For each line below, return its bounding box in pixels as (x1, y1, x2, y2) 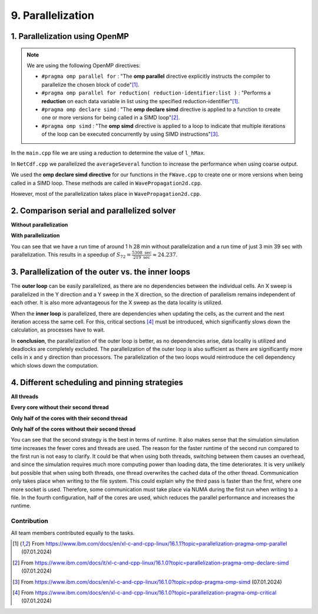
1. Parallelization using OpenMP (11, 31, 130, 41)
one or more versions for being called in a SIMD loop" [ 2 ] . (41, 114, 180, 121)
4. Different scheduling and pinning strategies (11, 377, 184, 388)
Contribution (11, 517, 48, 525)
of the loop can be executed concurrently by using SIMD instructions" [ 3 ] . (41, 130, 220, 138)
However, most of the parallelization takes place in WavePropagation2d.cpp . (11, 191, 201, 198)
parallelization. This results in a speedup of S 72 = (11, 251, 131, 260)
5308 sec (131, 250, 152, 256)
